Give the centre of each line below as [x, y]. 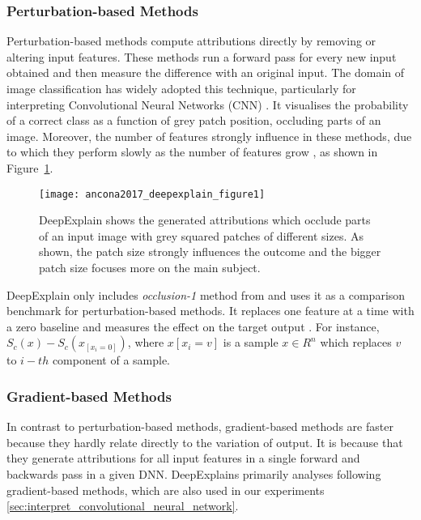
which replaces [356, 342]
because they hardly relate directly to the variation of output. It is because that [205, 442]
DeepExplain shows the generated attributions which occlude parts [205, 220]
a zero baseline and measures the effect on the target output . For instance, [193, 326]
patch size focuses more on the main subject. [150, 267]
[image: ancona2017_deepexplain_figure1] [152, 194]
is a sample [251, 342]
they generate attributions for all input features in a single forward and [183, 458]
